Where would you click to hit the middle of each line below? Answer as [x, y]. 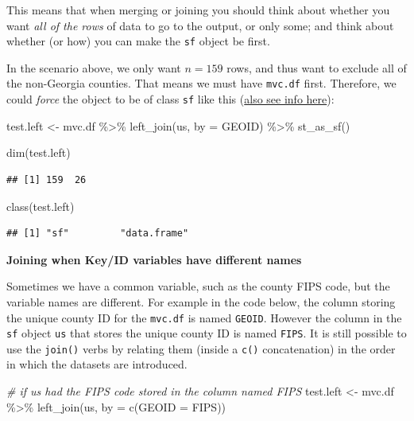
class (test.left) [41, 206]
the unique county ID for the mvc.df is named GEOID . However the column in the [204, 317]
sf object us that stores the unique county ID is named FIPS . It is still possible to [207, 333]
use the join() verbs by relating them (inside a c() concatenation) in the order [201, 348]
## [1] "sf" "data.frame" [98, 234]
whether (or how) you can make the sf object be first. [138, 41]
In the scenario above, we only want [94, 67]
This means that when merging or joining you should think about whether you [198, 10]
